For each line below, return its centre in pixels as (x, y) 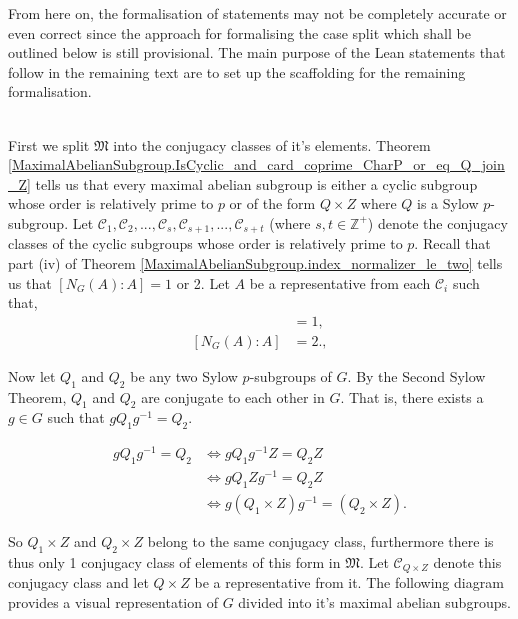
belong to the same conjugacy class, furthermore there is (320, 541)
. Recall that (452, 243)
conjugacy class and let (78, 582)
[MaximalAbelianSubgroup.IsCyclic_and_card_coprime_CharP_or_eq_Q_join (256, 164)
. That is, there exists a (412, 396)
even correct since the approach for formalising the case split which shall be (239, 32)
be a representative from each (340, 282)
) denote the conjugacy (437, 222)
